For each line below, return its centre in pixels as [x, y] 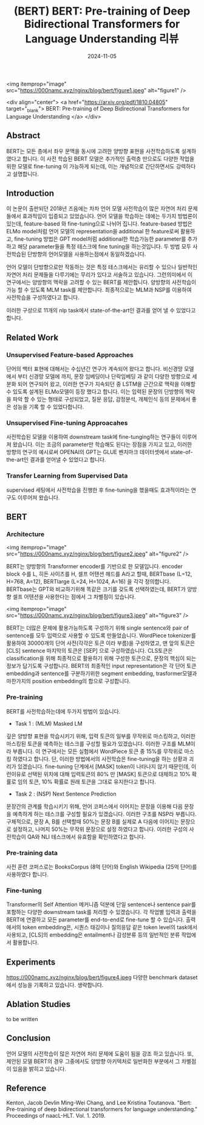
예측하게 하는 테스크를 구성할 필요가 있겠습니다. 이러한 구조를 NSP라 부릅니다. [104, 814]
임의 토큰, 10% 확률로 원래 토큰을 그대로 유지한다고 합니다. [87, 782]
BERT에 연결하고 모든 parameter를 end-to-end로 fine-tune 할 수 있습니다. [95, 920]
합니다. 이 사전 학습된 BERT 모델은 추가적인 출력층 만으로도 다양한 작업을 [108, 159]
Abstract [23, 136]
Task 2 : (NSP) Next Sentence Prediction [66, 794]
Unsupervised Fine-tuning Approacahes [67, 422]
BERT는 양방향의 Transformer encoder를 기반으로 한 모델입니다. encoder [95, 566]
